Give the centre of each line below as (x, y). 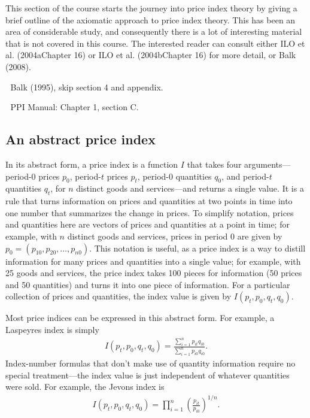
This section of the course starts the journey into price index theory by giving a (151, 8)
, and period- (245, 176)
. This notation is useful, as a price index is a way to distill (197, 248)
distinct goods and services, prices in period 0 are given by (175, 236)
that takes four (214, 164)
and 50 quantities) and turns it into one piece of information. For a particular (148, 284)
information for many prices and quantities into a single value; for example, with (153, 261)
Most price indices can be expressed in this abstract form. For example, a (140, 318)
